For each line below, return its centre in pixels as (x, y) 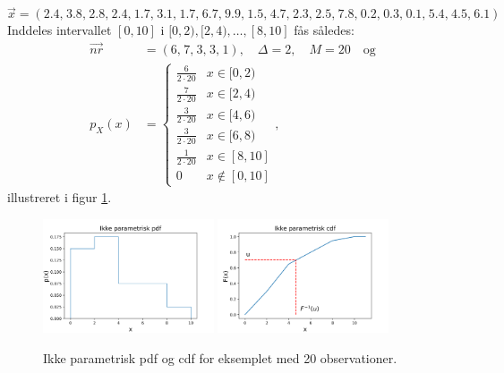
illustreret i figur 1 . (60, 197)
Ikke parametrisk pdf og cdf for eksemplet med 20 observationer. (220, 357)
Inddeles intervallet (60, 30)
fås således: (324, 30)
